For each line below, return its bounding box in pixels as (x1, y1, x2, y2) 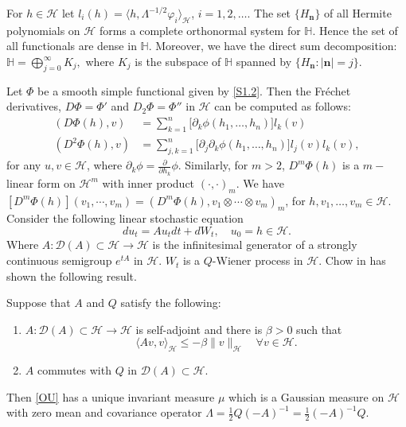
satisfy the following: (120, 294, 221, 311)
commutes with (37, 362, 111, 378)
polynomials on (6, 21, 80, 38)
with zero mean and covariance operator (6, 404, 202, 421)
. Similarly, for (178, 157, 248, 173)
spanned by (236, 52, 292, 69)
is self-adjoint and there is (135, 320, 263, 337)
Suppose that (6, 294, 71, 311)
